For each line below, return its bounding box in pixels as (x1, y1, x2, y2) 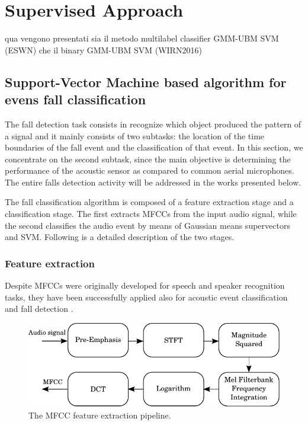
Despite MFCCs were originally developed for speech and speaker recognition (5, 279, 285, 292)
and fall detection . (5, 302, 73, 315)
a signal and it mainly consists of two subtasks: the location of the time (5, 129, 265, 142)
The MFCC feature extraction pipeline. (28, 408, 171, 421)
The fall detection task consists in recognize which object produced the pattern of (5, 117, 301, 130)
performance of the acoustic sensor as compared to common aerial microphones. (5, 164, 294, 177)
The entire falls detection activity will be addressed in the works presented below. (5, 175, 301, 188)
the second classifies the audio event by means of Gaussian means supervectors (5, 219, 290, 231)
